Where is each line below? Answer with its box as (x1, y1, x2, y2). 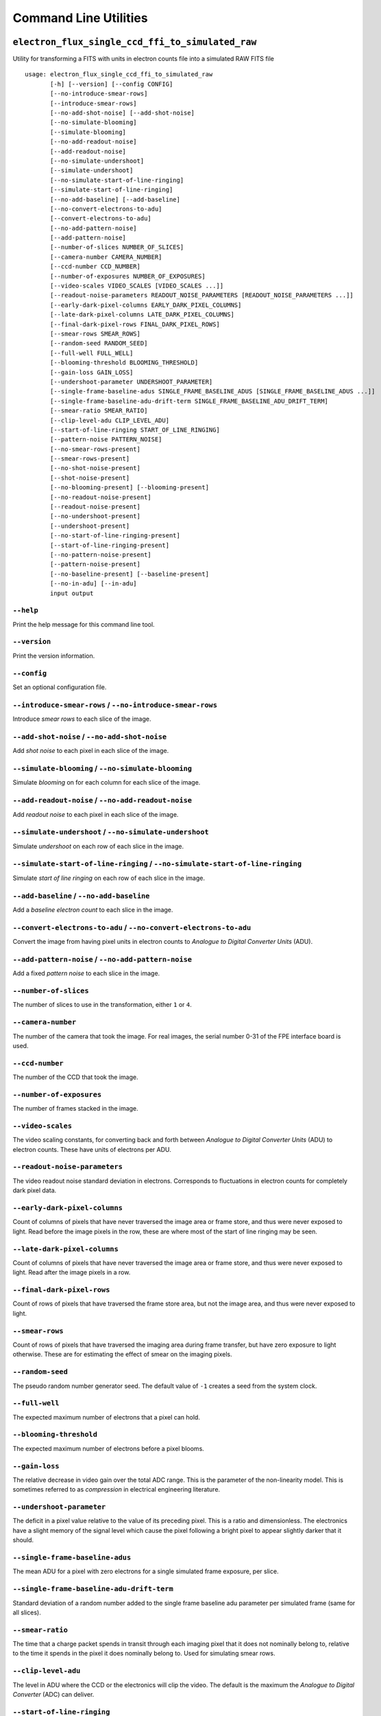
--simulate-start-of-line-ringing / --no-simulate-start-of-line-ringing (12, 859, 302, 868)
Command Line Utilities (12, 10, 148, 25)
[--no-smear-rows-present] (50, 445, 140, 453)
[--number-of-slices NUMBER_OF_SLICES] (50, 244, 184, 251)
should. (12, 1536, 34, 1544)
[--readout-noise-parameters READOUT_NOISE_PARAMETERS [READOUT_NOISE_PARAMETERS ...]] (50, 292, 354, 299)
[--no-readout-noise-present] (50, 493, 152, 501)
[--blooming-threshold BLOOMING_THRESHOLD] (50, 359, 199, 367)
